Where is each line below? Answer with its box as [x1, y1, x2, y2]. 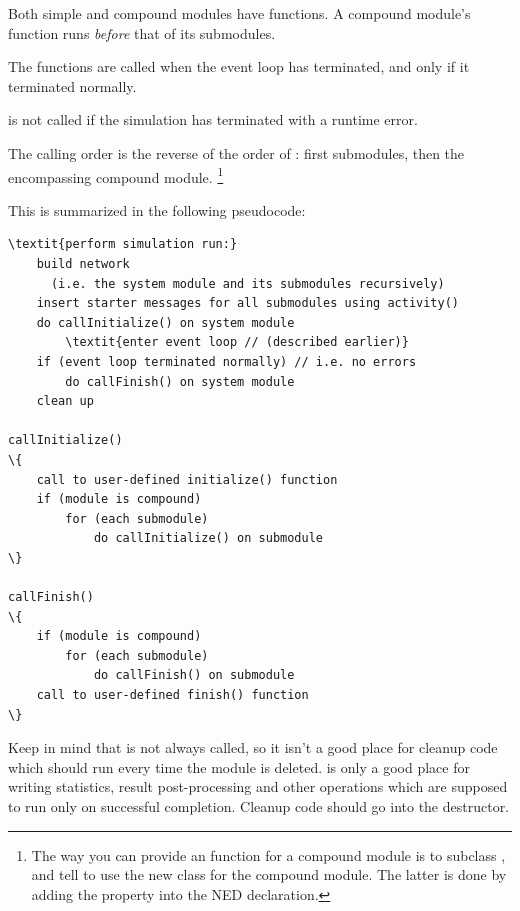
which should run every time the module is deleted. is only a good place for [8, 756, 470, 777]
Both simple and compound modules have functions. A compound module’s [8, 3, 471, 23]
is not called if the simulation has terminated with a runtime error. [8, 109, 418, 130]
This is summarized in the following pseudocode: [8, 199, 306, 220]
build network [36, 257, 130, 271]
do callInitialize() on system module [36, 315, 295, 330]
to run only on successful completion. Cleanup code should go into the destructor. [8, 796, 510, 817]
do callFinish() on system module [65, 374, 295, 389]
